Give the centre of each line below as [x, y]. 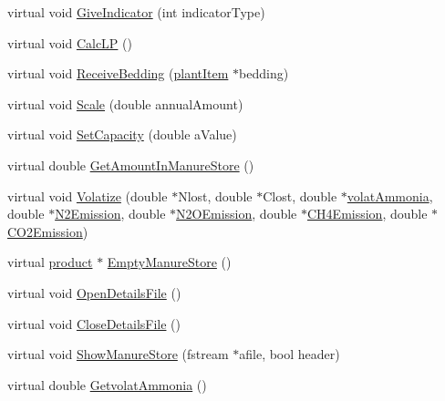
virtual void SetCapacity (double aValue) [122, 134]
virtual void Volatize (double [88, 195]
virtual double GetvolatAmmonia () [107, 384]
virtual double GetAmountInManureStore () [131, 165]
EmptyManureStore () [169, 262]
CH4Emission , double [367, 214]
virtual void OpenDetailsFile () [94, 292]
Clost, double [300, 195]
